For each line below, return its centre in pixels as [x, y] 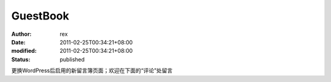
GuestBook [40, 16]
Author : [21, 34]
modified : [24, 51]
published [72, 59]
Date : [18, 42]
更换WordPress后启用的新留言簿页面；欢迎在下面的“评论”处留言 [92, 70]
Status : [21, 59]
